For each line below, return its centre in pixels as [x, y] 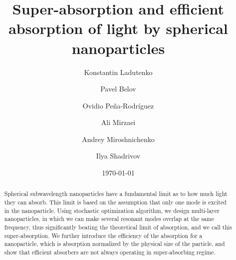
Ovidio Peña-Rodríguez [118, 105]
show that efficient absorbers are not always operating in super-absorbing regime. [110, 252]
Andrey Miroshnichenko [118, 139]
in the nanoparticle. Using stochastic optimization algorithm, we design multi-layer [112, 210]
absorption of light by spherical [118, 28]
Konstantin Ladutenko [118, 72]
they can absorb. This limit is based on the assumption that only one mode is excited [115, 202]
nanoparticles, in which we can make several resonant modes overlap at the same [109, 219]
